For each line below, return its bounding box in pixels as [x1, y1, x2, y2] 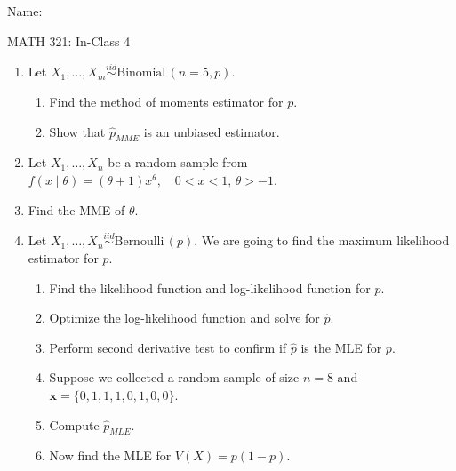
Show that [49, 122, 106, 140]
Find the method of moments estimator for [49, 92, 284, 110]
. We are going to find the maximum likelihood [194, 231, 450, 250]
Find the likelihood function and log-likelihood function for [49, 278, 371, 297]
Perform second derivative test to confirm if [49, 338, 287, 356]
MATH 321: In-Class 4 [7, 31, 131, 50]
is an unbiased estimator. [143, 122, 280, 140]
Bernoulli [114, 235, 164, 249]
